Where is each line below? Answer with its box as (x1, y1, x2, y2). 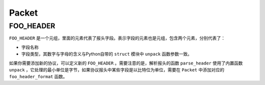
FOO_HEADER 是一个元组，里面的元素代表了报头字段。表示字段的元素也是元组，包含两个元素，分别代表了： (9, 35, 226, 41)
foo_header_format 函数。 (9, 74, 68, 80)
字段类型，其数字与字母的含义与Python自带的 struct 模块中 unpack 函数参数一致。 (21, 51, 192, 57)
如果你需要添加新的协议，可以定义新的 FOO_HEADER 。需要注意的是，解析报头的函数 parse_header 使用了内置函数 (9, 60, 243, 66)
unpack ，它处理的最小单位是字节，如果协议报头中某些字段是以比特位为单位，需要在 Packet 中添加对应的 (9, 66, 224, 73)
